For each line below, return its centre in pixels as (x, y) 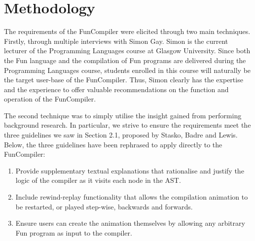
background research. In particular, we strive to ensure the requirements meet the (127, 125)
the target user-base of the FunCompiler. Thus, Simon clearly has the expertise (124, 80)
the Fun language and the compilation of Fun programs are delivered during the (125, 60)
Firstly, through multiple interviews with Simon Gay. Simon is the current (116, 41)
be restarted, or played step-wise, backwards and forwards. (104, 206)
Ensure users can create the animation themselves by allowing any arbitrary (130, 223)
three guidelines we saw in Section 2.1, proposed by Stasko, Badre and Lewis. (121, 135)
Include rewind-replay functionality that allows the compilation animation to (132, 197)
